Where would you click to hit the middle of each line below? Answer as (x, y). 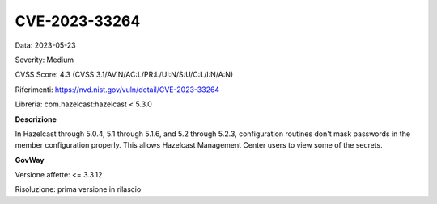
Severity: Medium (45, 60)
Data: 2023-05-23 (45, 45)
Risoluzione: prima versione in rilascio (78, 189)
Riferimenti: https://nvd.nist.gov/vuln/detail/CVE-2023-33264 (117, 90)
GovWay (30, 160)
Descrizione (36, 119)
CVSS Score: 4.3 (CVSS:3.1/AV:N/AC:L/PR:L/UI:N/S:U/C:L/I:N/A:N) (124, 75)
